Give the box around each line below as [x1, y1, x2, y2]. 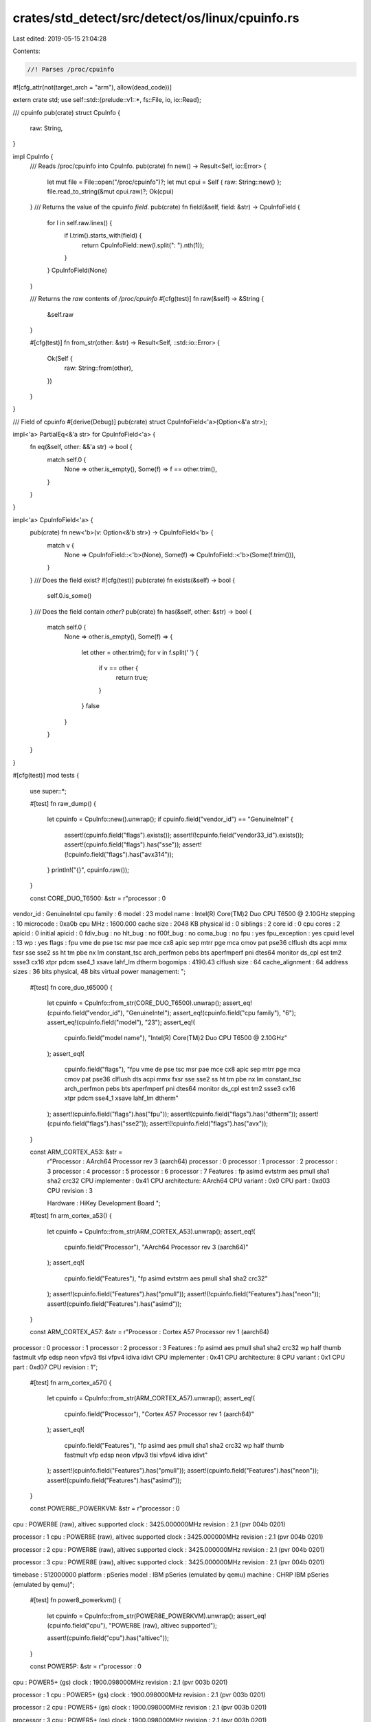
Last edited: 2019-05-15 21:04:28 [12, 34, 107, 43]
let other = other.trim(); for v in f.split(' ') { [81, 648, 199, 656]
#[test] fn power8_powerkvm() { [30, 1596, 122, 1604]
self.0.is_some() [47, 592, 92, 600]
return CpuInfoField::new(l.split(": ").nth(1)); [81, 241, 204, 249]
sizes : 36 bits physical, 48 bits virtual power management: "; [12, 968, 185, 976]
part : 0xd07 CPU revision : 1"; [12, 1362, 98, 1371]
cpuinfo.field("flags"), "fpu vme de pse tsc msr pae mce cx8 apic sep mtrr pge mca [64, 1065, 301, 1074]
